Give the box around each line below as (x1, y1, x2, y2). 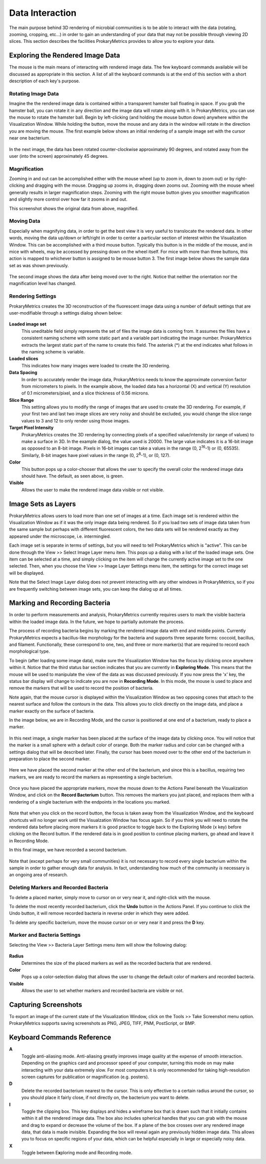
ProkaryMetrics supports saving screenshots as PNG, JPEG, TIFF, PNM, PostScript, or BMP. (9, 1021, 196, 1026)
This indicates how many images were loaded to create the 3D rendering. (21, 362, 170, 368)
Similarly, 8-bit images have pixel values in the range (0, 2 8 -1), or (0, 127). (21, 452, 171, 458)
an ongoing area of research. (9, 872, 68, 878)
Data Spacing (9, 370, 37, 376)
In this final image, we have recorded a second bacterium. (9, 847, 127, 853)
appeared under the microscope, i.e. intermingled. (9, 533, 111, 539)
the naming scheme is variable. (21, 349, 85, 354)
